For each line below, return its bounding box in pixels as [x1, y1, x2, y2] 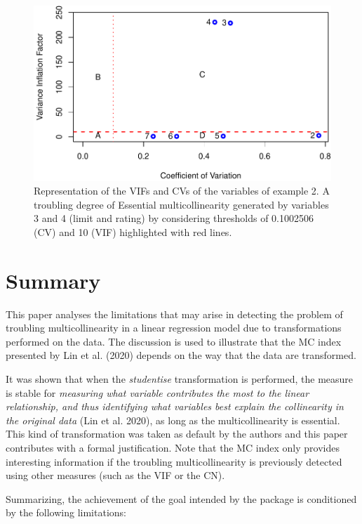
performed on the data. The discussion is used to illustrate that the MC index [6, 334, 342, 348]
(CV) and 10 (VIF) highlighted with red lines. [34, 224, 232, 239]
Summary [6, 266, 101, 294]
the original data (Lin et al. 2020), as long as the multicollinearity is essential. [6, 412, 340, 427]
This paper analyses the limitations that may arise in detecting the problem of [6, 306, 343, 321]
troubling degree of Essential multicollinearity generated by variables [34, 197, 329, 211]
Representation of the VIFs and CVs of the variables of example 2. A [34, 183, 330, 198]
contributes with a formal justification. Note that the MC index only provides [6, 440, 340, 454]
